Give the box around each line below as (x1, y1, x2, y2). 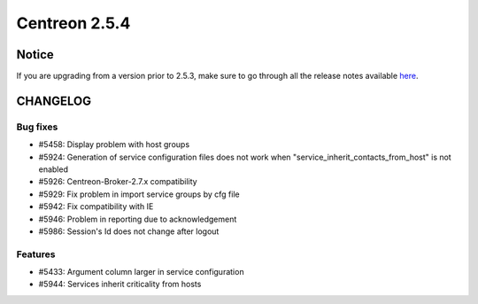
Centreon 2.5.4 (16, 13, 131, 33)
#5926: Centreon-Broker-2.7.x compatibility (38, 176, 198, 187)
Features (16, 248, 56, 261)
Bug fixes (16, 121, 58, 133)
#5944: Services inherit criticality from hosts (38, 279, 202, 290)
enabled (38, 164, 68, 175)
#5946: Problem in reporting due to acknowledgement (38, 214, 237, 224)
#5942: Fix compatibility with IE (38, 201, 154, 212)
